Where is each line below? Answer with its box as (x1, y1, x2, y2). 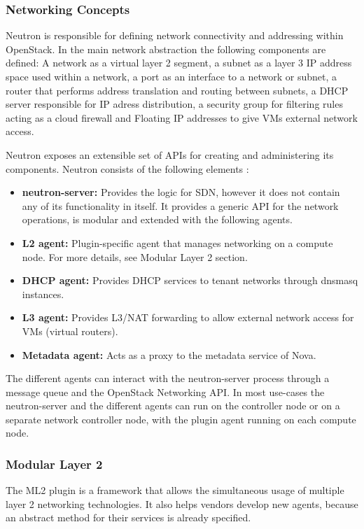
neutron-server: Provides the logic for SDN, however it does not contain (22, 185, 340, 199)
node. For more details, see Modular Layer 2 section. (22, 249, 248, 264)
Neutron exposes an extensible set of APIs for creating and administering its (6, 147, 334, 162)
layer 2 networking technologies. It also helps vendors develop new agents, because (6, 496, 358, 511)
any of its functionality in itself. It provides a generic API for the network (22, 198, 339, 213)
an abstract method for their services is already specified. (6, 510, 251, 525)
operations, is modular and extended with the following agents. (22, 212, 293, 227)
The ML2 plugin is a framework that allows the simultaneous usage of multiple (6, 483, 344, 498)
